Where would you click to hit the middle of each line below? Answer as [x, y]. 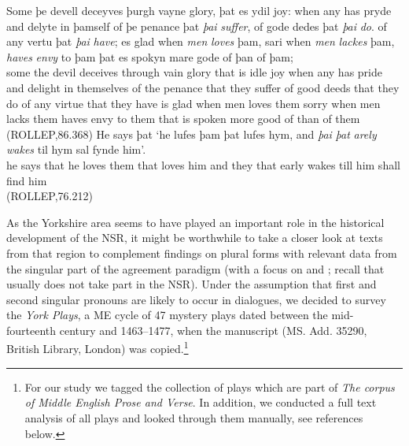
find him [27, 180]
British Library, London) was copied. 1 [98, 348]
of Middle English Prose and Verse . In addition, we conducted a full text [201, 402]
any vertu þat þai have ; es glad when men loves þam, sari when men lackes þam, [201, 41]
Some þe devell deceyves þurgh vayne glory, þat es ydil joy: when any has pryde [199, 10]
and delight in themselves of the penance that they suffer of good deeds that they [203, 87]
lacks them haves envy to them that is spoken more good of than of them [183, 119]
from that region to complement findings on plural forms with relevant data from [202, 253]
